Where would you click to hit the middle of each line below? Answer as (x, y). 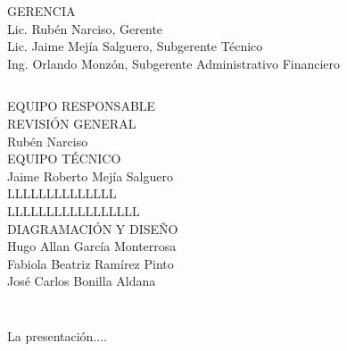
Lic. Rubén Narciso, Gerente (85, 28)
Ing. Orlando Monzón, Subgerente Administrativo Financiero (174, 63)
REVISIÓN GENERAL (72, 123)
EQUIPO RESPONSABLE (82, 106)
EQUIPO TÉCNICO (64, 159)
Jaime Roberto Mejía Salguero (90, 175)
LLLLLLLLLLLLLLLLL (74, 210)
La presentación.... (57, 335)
